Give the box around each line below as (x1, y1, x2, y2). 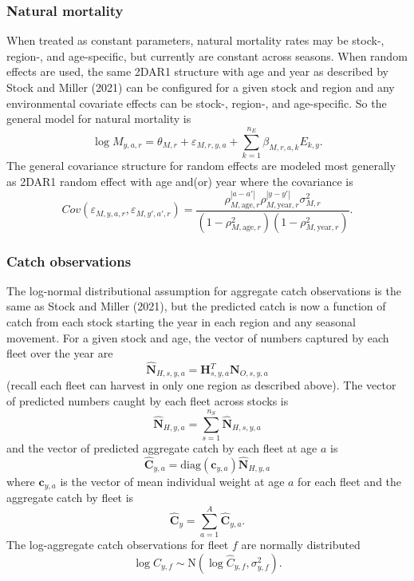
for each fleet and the (298, 473, 402, 489)
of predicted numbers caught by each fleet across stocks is (6, 393, 289, 409)
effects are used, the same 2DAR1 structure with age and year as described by (6, 63, 388, 80)
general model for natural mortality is (6, 110, 191, 127)
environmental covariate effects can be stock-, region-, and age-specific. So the (6, 94, 387, 111)
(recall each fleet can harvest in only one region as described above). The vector (6, 377, 396, 393)
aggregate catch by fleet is (6, 489, 134, 506)
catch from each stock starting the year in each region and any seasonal (6, 314, 356, 330)
